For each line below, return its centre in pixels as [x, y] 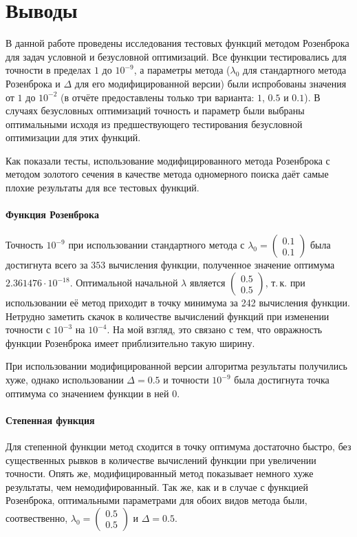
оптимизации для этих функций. [73, 137]
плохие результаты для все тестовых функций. [102, 188]
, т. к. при [285, 283]
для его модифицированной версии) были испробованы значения [210, 83]
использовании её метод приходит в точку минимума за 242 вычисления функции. [178, 303]
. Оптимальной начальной [124, 283]
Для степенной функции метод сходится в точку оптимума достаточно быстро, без [178, 446]
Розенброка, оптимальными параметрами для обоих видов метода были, [156, 500]
